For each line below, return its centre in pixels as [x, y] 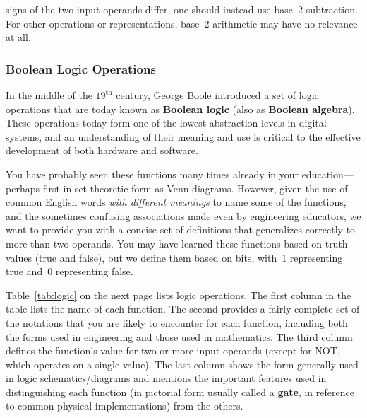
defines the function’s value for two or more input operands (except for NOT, [173, 350]
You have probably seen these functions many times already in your [152, 174]
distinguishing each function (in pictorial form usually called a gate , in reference [180, 391]
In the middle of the [49, 95]
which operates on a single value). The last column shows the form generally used [182, 364]
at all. [18, 37]
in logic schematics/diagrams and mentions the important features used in [166, 378]
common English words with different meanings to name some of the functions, [176, 202]
